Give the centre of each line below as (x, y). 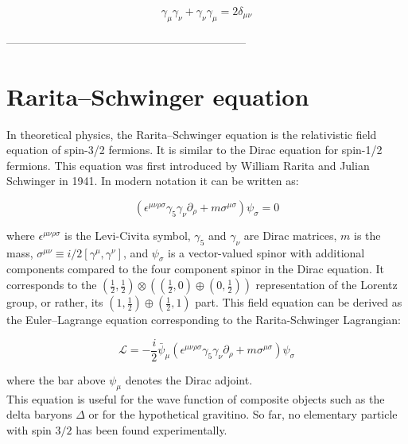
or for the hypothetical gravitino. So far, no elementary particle (243, 414)
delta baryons (39, 414)
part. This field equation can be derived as (299, 302)
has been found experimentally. (152, 429)
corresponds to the (52, 285)
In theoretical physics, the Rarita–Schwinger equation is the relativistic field (192, 134)
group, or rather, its (55, 302)
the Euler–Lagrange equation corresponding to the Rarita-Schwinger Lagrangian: (204, 320)
